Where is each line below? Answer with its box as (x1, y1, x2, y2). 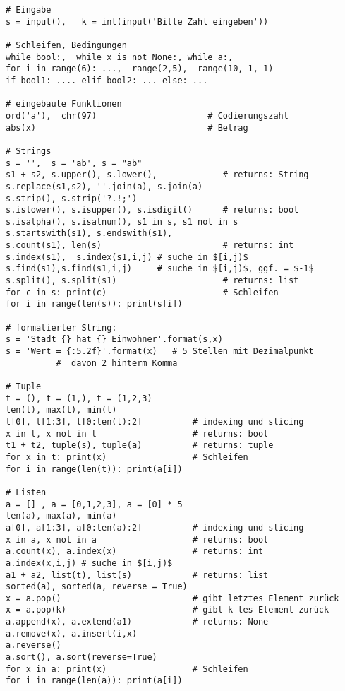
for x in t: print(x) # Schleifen (6, 451, 248, 462)
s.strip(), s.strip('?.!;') (6, 193, 138, 203)
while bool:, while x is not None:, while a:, (6, 52, 234, 62)
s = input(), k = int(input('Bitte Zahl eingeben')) (6, 16, 269, 27)
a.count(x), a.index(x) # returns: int (6, 546, 264, 557)
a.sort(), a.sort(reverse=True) (6, 652, 157, 663)
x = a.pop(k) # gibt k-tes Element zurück (6, 605, 329, 615)
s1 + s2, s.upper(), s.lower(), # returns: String (6, 170, 309, 180)
